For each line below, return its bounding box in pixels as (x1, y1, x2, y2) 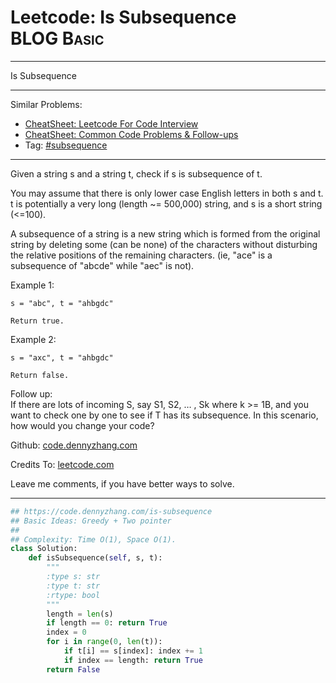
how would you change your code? (10, 419, 155, 431)
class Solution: (10, 544, 78, 554)
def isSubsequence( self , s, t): (28, 553, 163, 563)
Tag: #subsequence (24, 139, 108, 151)
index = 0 (46, 627, 87, 638)
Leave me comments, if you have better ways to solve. (10, 477, 235, 490)
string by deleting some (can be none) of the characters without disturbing (10, 238, 318, 250)
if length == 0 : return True (46, 618, 168, 628)
